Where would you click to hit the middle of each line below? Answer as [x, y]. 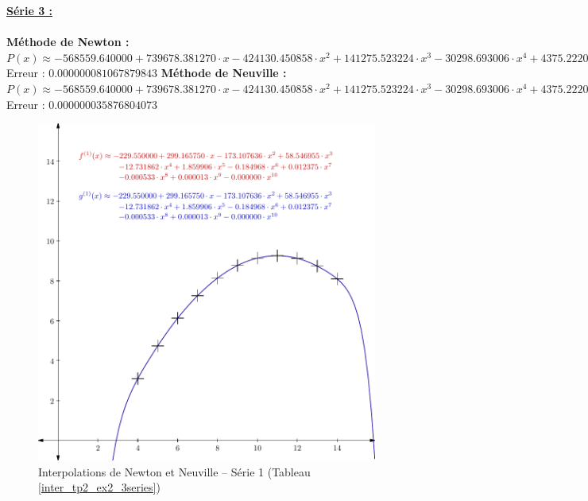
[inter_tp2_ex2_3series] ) [99, 487]
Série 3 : [30, 10]
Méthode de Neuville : [224, 73]
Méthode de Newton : [68, 42]
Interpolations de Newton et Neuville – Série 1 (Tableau [174, 471]
